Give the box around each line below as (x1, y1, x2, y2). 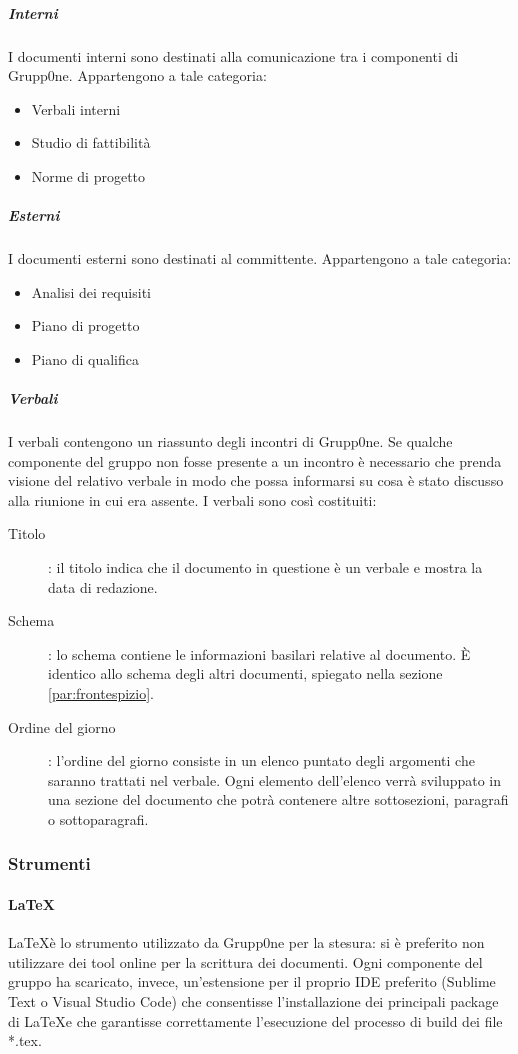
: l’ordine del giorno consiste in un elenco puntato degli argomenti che (48, 750, 475, 771)
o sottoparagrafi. (48, 808, 149, 829)
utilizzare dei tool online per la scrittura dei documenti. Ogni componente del (8, 951, 483, 972)
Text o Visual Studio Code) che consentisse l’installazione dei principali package (8, 990, 499, 1011)
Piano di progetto (31, 315, 140, 336)
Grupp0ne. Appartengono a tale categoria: (8, 65, 267, 86)
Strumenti (8, 851, 91, 876)
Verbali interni (31, 98, 121, 119)
